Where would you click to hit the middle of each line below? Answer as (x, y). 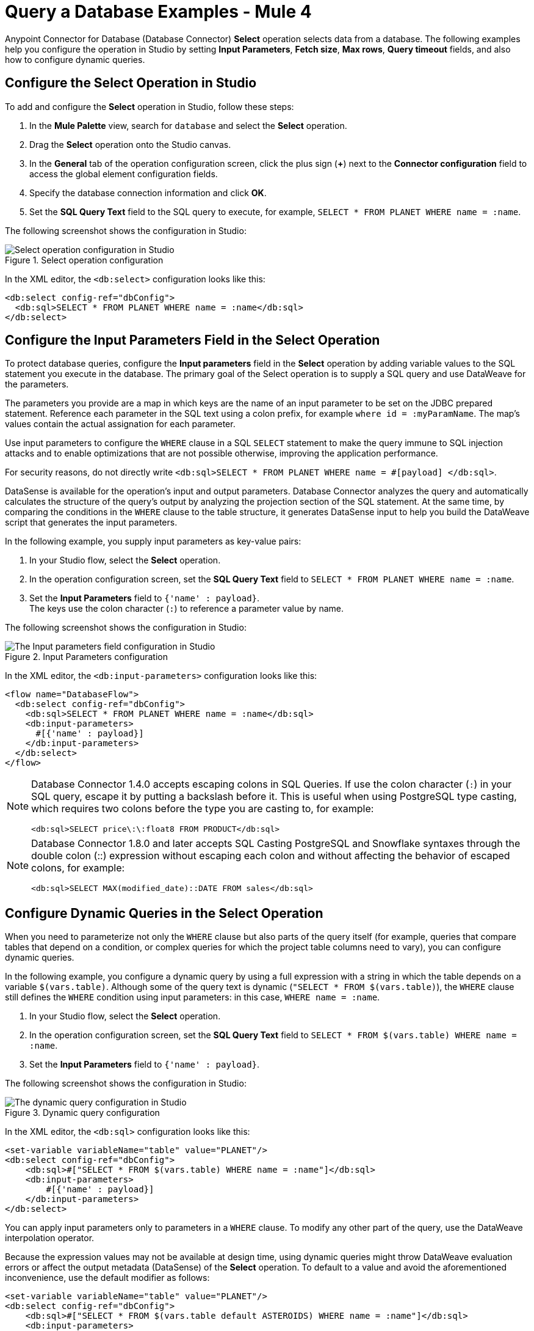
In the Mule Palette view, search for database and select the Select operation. (188, 125)
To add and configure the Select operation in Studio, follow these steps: (150, 106)
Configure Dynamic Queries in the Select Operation (164, 913)
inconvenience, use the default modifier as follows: (107, 1278)
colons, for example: (78, 868)
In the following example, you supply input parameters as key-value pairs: (153, 541)
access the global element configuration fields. (124, 174)
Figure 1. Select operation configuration (84, 260)
